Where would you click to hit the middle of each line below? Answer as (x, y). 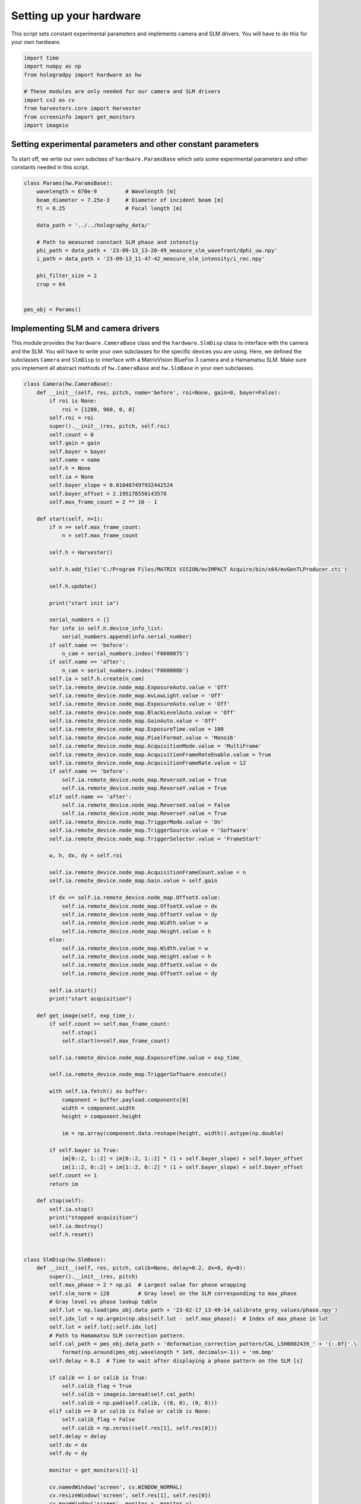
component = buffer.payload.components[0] (125, 1100)
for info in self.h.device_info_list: (106, 628)
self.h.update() (73, 586)
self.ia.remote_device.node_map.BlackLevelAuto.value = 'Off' (143, 712)
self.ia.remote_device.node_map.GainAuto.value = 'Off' (133, 721)
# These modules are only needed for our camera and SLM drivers (122, 91)
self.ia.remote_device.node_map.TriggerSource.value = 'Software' (149, 831)
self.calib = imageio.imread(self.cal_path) (128, 1395)
